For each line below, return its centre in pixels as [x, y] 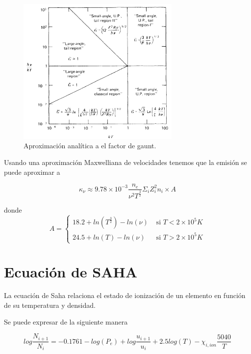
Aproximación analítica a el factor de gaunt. [90, 146]
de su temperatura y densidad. [50, 305]
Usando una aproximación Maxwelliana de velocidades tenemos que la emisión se [125, 162]
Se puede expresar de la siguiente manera [66, 321]
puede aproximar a [32, 172]
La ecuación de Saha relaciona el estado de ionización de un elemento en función [125, 295]
